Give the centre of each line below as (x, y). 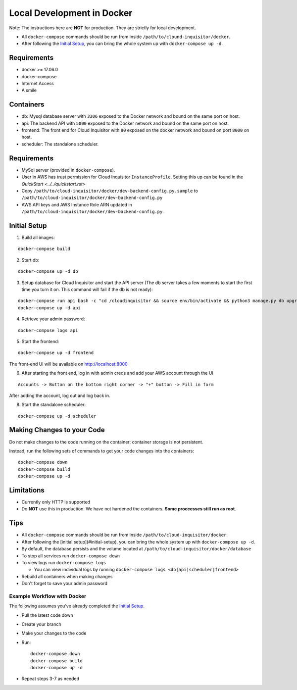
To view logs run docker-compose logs (64, 562)
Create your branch (41, 624)
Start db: (30, 260)
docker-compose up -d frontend (56, 353)
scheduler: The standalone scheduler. (60, 144)
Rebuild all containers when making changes (67, 576)
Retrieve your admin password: (53, 319)
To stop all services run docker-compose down (71, 556)
